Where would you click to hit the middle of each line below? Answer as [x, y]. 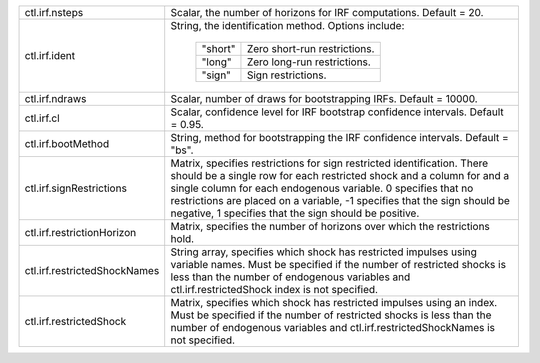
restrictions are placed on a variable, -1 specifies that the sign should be [340, 200]
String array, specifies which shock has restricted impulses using [323, 252]
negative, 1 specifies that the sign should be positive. [295, 213]
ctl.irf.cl [42, 118]
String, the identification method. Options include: [287, 25]
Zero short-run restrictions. [310, 48]
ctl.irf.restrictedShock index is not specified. [274, 289]
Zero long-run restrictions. [309, 62]
